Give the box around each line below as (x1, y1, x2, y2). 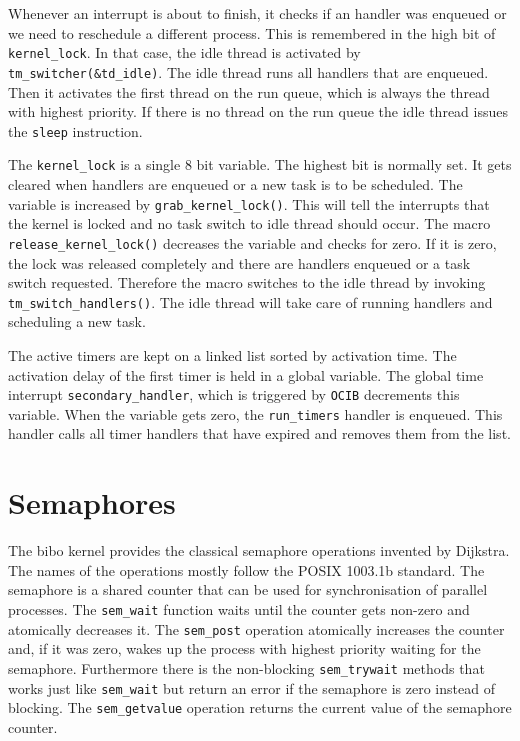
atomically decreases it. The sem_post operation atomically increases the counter (8, 618, 505, 639)
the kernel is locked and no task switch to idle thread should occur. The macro (8, 213, 491, 234)
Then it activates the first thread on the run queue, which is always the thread (8, 81, 490, 102)
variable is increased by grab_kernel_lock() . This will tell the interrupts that (8, 193, 490, 214)
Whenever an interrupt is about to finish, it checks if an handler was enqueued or (8, 3, 507, 23)
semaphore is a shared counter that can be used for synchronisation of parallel (8, 579, 488, 600)
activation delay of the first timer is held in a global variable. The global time (8, 364, 484, 385)
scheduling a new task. (8, 311, 146, 332)
